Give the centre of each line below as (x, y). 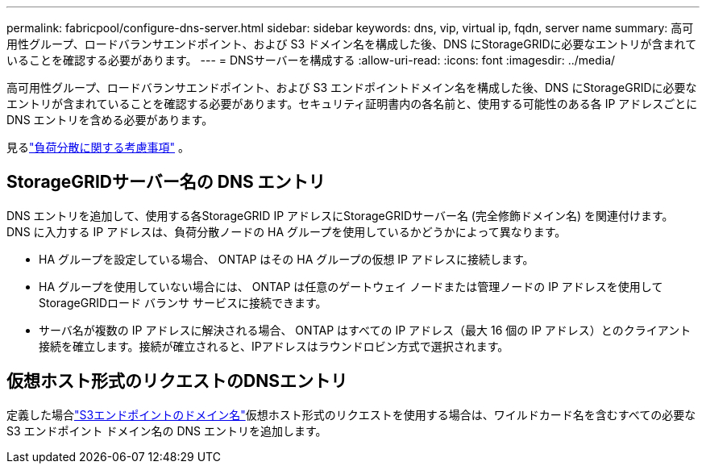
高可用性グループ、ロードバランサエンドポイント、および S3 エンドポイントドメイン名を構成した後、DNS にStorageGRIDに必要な (352, 87)
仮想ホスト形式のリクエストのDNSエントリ (177, 381)
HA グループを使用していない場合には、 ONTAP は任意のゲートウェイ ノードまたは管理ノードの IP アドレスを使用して (351, 286)
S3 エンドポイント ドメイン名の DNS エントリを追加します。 (167, 430)
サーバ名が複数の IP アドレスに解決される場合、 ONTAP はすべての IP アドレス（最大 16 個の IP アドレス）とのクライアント (365, 330)
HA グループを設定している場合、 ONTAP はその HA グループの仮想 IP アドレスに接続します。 (287, 259)
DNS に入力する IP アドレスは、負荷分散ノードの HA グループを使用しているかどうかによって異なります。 (287, 231)
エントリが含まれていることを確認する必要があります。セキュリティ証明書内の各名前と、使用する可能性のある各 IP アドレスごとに (352, 104)
